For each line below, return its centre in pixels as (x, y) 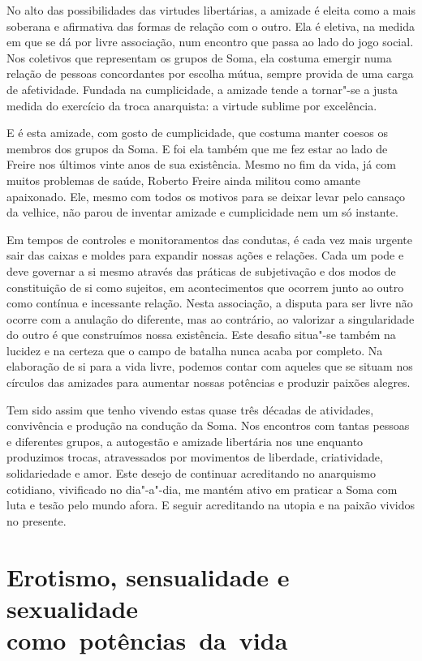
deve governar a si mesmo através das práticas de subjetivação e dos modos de (201, 270)
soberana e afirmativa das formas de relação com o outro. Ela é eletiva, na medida (211, 26)
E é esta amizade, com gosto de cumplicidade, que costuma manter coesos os (197, 133)
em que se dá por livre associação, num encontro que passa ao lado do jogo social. (210, 42)
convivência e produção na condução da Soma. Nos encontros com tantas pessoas (208, 425)
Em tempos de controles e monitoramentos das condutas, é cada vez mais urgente (210, 239)
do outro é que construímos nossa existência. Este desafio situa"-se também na (201, 335)
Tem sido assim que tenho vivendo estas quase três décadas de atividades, (190, 409)
